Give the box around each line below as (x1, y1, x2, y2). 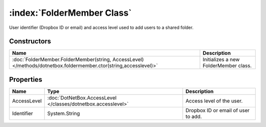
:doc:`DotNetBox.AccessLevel (47, 94, 117, 101)
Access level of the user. (185, 97, 243, 104)
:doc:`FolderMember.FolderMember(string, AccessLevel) (12, 56, 144, 63)
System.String (47, 110, 80, 117)
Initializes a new (202, 56, 240, 63)
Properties (9, 75, 42, 83)
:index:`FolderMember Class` (9, 7, 132, 18)
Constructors (9, 37, 51, 46)
